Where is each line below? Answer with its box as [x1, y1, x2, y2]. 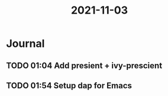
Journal [6, 37, 45, 50]
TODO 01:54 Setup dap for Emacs [6, 81, 132, 91]
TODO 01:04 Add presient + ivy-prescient [6, 60, 163, 71]
